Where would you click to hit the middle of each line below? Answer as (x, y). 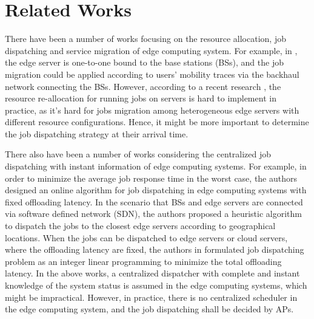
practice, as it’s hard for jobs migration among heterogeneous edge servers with (152, 110)
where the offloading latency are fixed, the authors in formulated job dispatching (155, 249)
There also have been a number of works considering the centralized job (138, 154)
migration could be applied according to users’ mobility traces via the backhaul (152, 74)
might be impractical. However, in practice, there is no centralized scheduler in (151, 297)
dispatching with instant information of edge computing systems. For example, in (156, 166)
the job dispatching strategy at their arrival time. (97, 133)
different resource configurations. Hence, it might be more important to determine (157, 122)
